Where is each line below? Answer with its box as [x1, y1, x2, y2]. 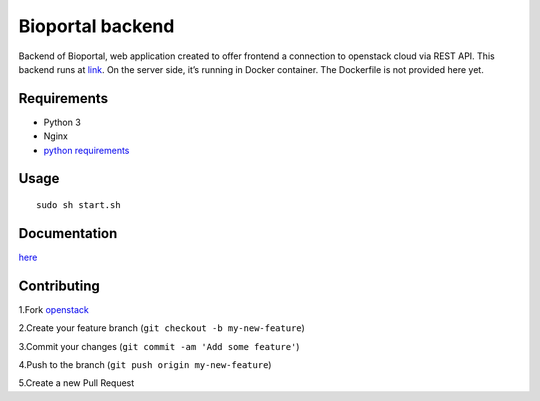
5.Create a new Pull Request [18, 377, 135, 389]
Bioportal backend [18, 15, 175, 37]
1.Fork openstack [18, 303, 89, 315]
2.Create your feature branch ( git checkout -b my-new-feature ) [18, 322, 305, 334]
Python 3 [43, 116, 82, 128]
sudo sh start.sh [36, 200, 121, 211]
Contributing [18, 277, 100, 294]
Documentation [18, 225, 118, 242]
